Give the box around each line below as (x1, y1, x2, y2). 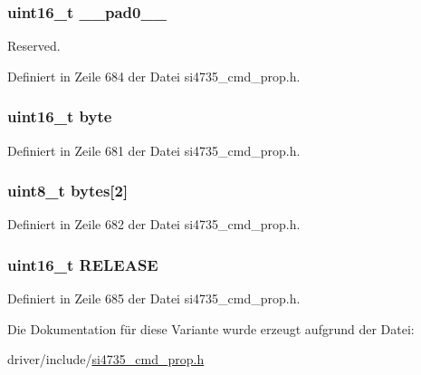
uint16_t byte (7, 105, 112, 128)
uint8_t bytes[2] (7, 179, 129, 202)
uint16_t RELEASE (7, 253, 158, 275)
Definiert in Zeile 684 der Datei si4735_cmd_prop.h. (7, 66, 301, 85)
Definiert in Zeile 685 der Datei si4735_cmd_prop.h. (7, 289, 301, 308)
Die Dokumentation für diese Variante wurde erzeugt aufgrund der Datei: (7, 319, 415, 338)
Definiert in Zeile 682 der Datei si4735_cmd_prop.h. (7, 215, 301, 234)
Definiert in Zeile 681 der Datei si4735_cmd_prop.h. (7, 140, 301, 159)
